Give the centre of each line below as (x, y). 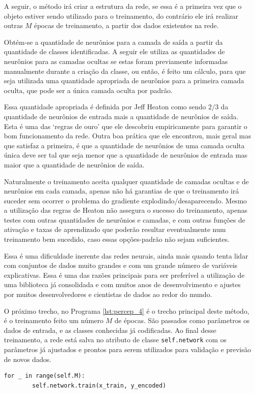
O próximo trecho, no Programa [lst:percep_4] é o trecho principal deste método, (127, 311)
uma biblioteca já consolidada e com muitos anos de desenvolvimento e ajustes (122, 284)
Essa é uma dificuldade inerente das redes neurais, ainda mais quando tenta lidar (126, 255)
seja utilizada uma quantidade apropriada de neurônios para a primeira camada (124, 81)
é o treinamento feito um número (54, 320)
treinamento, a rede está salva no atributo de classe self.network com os (115, 340)
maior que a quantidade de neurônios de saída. (74, 164)
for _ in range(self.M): (45, 376)
